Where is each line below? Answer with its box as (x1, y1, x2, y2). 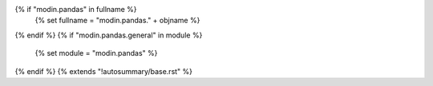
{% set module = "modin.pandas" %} (34, 49, 158, 58)
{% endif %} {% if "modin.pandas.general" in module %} (14, 30, 203, 40)
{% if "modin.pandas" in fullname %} (14, 5, 137, 14)
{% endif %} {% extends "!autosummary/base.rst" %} (14, 66, 192, 76)
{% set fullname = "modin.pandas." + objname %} (34, 16, 200, 25)
